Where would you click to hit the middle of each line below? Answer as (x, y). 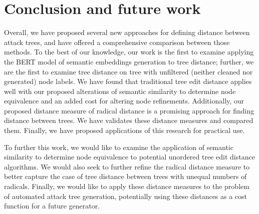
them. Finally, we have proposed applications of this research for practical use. (124, 130)
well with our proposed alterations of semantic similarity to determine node (120, 91)
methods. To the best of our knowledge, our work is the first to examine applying (129, 52)
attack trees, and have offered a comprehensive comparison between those (117, 42)
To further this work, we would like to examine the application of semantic (119, 147)
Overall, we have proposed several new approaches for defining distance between (127, 32)
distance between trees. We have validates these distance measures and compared (129, 120)
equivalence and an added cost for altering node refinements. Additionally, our (124, 101)
